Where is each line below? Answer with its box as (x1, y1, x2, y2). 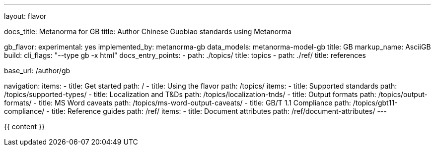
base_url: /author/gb (4, 66, 71, 75)
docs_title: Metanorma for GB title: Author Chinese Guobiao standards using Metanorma (4, 27, 291, 36)
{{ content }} (4, 122, 45, 131)
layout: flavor (4, 12, 47, 20)
